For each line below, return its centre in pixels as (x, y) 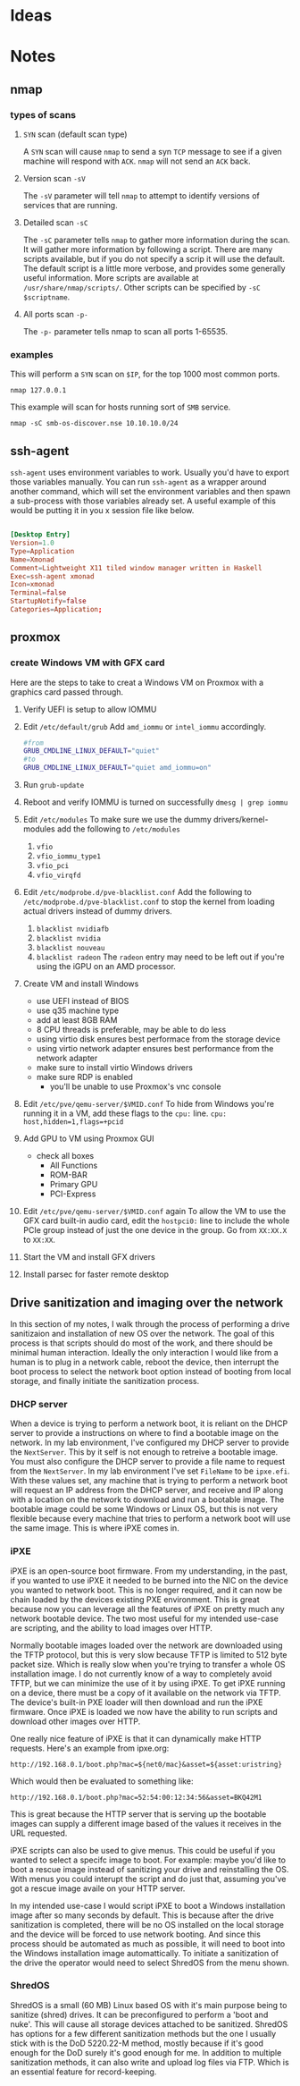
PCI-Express (73, 1194)
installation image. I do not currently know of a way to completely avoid (141, 1674)
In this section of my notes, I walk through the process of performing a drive (150, 1323)
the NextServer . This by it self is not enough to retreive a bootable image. (144, 1452)
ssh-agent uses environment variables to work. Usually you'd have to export (150, 473)
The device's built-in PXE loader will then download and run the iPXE (137, 1702)
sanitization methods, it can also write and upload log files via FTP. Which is (150, 2062)
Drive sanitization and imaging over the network (147, 1302)
